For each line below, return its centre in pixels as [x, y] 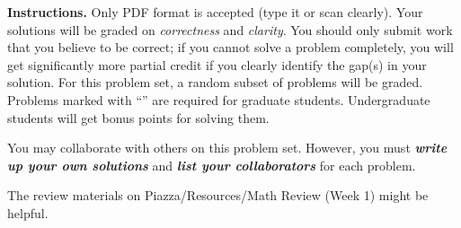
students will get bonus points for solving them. [138, 117]
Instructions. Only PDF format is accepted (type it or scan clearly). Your [215, 12]
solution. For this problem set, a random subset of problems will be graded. [215, 82]
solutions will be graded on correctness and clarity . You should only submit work [230, 29]
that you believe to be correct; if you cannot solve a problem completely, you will [230, 47]
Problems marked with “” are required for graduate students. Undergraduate [219, 99]
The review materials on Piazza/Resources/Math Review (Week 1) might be [218, 195]
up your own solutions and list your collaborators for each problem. [212, 165]
